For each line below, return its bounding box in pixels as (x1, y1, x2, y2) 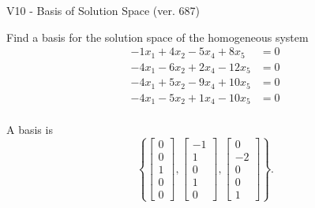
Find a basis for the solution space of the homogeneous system (6, 28, 309, 45)
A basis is (6, 121, 53, 138)
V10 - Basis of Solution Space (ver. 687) (6, 2, 200, 18)
